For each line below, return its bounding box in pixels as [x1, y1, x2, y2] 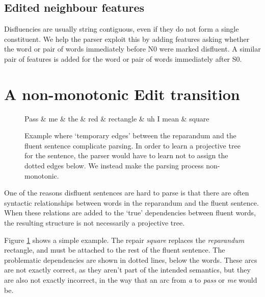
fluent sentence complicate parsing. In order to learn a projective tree [24, 140, 241, 151]
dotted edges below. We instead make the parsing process [24, 160, 204, 171]
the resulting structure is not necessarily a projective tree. [4, 217, 185, 228]
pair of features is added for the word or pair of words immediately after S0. [4, 53, 242, 64]
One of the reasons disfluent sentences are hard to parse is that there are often [4, 187, 249, 198]
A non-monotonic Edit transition [4, 83, 240, 104]
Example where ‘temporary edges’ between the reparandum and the [24, 130, 236, 141]
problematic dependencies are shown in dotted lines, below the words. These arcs [4, 254, 257, 265]
